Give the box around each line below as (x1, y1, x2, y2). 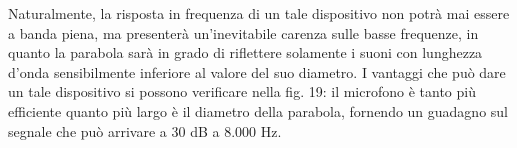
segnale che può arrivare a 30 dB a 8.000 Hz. (8, 120, 282, 141)
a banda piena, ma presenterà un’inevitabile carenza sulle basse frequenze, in (8, 22, 479, 43)
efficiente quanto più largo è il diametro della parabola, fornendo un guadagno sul (8, 100, 509, 121)
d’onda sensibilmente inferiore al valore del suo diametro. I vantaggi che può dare (8, 61, 506, 82)
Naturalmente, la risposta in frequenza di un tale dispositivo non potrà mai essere (8, 3, 510, 23)
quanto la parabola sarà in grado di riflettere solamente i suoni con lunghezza (8, 42, 483, 63)
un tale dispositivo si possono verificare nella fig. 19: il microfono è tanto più (8, 81, 476, 102)
